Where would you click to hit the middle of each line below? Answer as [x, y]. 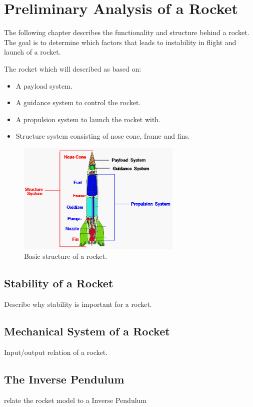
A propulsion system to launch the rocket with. [88, 119]
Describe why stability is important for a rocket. [78, 304]
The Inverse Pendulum [64, 379]
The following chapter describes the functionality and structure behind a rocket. [127, 32]
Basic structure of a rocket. [66, 256]
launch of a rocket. [32, 52]
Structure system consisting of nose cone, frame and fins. [103, 136]
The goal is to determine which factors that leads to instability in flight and [120, 42]
